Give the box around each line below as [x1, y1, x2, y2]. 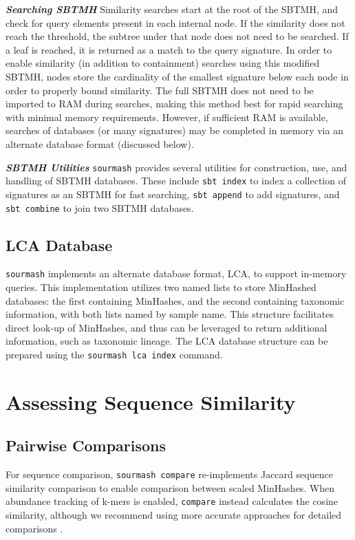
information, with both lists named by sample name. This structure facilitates [6, 307, 334, 321]
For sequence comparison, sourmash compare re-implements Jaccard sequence [6, 467, 333, 482]
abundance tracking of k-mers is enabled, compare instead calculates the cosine [6, 494, 338, 508]
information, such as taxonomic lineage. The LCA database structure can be [6, 334, 328, 348]
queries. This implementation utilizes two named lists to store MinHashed [6, 280, 316, 294]
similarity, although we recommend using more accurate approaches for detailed [6, 508, 342, 522]
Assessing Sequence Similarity [6, 387, 296, 415]
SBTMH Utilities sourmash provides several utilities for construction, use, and [6, 160, 347, 174]
